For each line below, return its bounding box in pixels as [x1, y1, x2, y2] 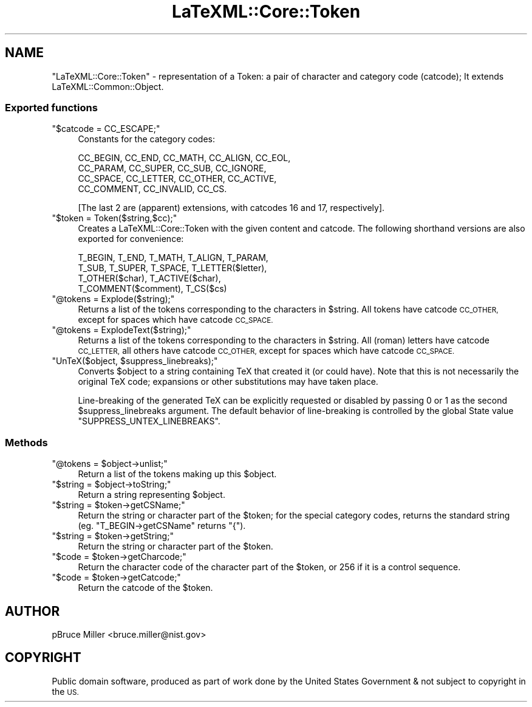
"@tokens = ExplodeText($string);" [52, 325, 191, 336]
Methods [5, 436, 48, 449]
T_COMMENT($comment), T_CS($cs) [78, 283, 227, 294]
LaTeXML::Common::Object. [52, 81, 164, 92]
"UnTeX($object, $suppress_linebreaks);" [52, 356, 218, 367]
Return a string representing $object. [78, 489, 225, 500]
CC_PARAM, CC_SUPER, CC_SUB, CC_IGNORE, [78, 163, 267, 174]
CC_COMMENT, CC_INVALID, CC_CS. [78, 184, 227, 195]
